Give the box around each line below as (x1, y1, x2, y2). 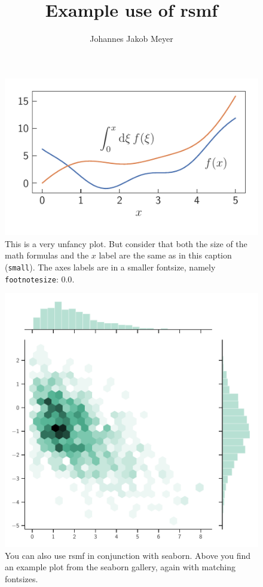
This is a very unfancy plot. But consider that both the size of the (5, 237, 247, 250)
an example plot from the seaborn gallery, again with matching (5, 561, 236, 573)
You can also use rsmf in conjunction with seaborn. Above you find (5, 549, 251, 561)
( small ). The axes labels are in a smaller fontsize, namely (5, 260, 216, 273)
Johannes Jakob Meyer (90, 32, 173, 45)
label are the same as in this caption (99, 249, 232, 261)
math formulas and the (5, 249, 89, 261)
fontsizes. (5, 573, 38, 585)
